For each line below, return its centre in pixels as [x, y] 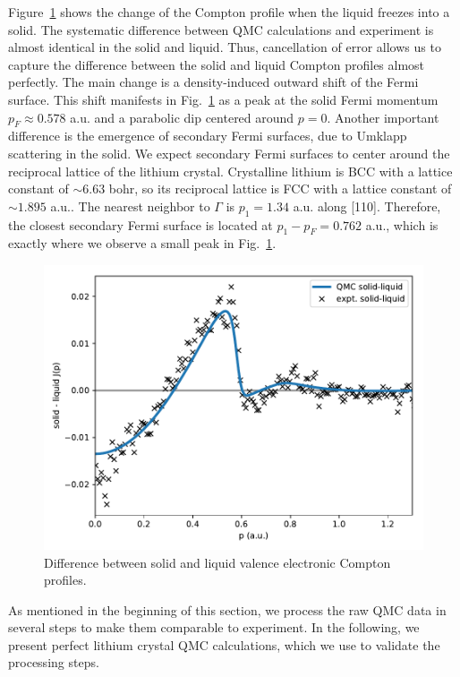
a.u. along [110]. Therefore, [367, 206]
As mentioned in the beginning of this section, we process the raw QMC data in [227, 609]
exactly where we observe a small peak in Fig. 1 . [142, 243]
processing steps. [54, 662]
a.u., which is [402, 224]
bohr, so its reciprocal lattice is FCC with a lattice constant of [280, 189]
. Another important [383, 117]
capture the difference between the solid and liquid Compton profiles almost [217, 64]
